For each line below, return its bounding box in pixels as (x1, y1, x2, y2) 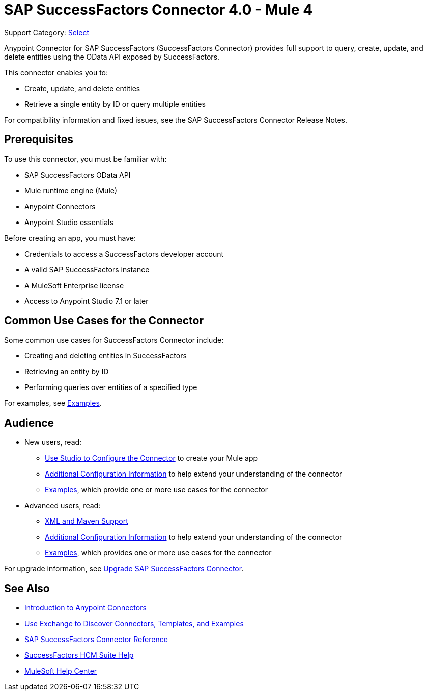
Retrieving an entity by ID (24, 367, 109, 376)
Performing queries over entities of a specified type (24, 383, 197, 392)
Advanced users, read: (24, 501, 101, 510)
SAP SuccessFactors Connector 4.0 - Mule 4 (4, 1, 313, 18)
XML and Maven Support (45, 517, 128, 526)
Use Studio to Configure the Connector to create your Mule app (45, 454, 258, 463)
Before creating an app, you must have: (4, 233, 136, 242)
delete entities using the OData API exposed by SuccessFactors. (4, 52, 220, 61)
